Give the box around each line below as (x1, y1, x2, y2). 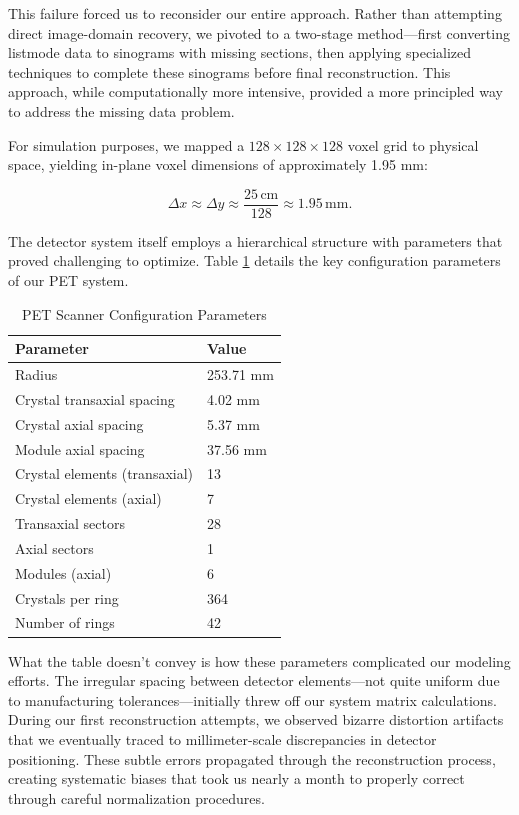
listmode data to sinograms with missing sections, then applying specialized (8, 42, 472, 63)
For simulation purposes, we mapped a (8, 134, 245, 155)
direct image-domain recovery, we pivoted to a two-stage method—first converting (8, 22, 510, 43)
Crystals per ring (15, 587, 119, 608)
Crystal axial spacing (15, 413, 144, 434)
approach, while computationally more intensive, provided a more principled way (8, 81, 503, 102)
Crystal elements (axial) (15, 488, 162, 509)
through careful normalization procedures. (8, 787, 265, 808)
